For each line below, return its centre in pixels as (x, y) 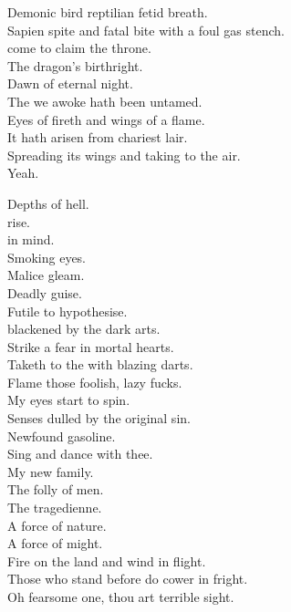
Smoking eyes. (47, 257)
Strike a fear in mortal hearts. (91, 346)
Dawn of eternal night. (70, 83)
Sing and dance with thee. (80, 454)
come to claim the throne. (79, 48)
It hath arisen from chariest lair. (98, 137)
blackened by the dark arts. (84, 329)
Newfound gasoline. (62, 436)
